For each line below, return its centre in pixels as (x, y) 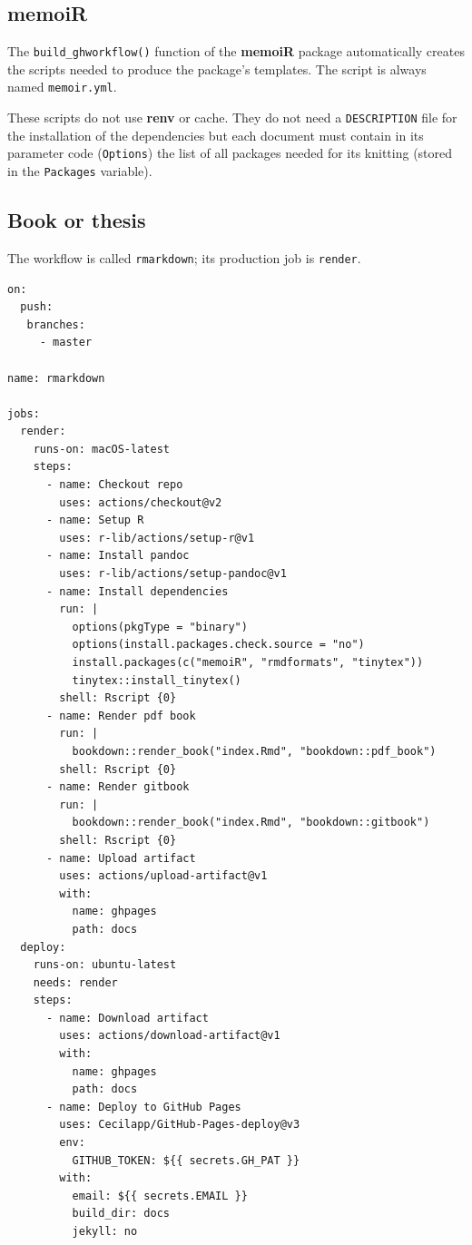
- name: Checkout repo (114, 485)
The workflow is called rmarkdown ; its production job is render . (184, 257)
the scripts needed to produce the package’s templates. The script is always (217, 69)
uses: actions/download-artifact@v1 (170, 1036)
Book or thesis (77, 220)
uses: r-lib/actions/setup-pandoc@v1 (173, 574)
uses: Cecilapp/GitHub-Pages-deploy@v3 (180, 1125)
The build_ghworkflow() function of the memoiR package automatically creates (236, 51)
